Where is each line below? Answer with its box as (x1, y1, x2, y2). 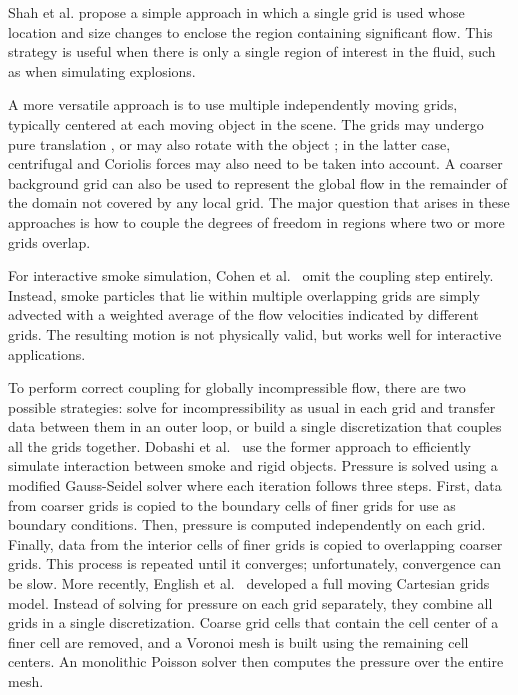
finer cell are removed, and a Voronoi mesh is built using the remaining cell (8, 631, 469, 652)
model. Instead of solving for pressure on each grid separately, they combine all (8, 592, 493, 613)
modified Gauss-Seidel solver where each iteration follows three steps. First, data (8, 475, 502, 496)
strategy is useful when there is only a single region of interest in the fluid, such (8, 41, 496, 62)
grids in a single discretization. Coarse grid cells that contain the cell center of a (8, 612, 499, 633)
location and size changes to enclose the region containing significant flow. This (8, 21, 493, 42)
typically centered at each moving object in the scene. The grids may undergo (8, 113, 484, 134)
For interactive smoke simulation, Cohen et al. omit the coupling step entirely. (8, 265, 494, 286)
